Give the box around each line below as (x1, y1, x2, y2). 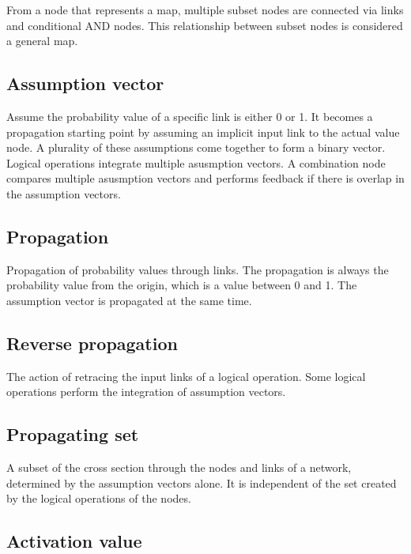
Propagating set (6, 422, 139, 447)
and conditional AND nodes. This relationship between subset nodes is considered (6, 17, 403, 33)
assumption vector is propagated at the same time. (6, 292, 252, 308)
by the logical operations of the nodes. (6, 490, 191, 507)
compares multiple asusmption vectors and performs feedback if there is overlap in (6, 170, 405, 187)
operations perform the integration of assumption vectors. (6, 383, 286, 400)
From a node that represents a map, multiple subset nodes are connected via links (6, 2, 404, 17)
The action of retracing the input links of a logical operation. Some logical (6, 367, 366, 384)
